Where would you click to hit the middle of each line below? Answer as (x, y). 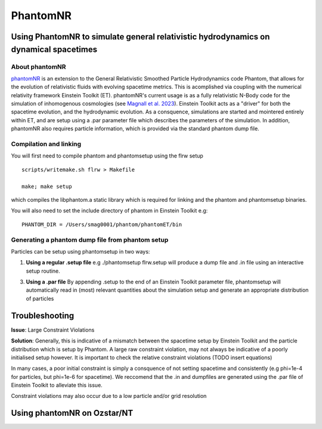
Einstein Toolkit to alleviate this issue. (57, 385)
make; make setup (47, 186)
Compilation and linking (46, 144)
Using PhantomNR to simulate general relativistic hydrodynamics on (140, 37)
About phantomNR (38, 67)
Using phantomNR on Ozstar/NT (72, 413)
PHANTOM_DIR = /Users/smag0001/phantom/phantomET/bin (102, 224)
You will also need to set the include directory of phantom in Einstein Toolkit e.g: (109, 211)
